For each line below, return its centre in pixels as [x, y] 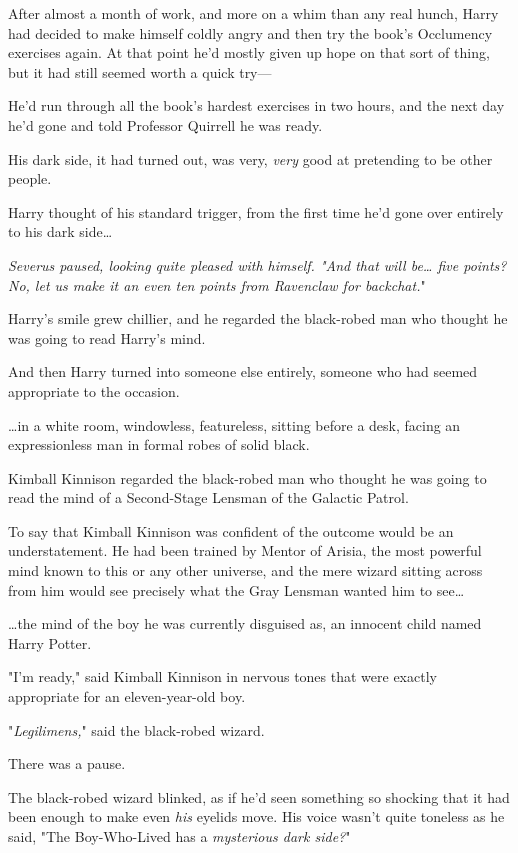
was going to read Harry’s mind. [107, 337]
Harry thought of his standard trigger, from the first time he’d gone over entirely [256, 211]
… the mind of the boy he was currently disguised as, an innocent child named [245, 623]
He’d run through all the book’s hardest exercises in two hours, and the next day [256, 105]
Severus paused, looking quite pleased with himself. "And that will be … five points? [257, 264]
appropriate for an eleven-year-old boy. [127, 696]
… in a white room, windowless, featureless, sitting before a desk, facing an [234, 424]
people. [30, 178]
